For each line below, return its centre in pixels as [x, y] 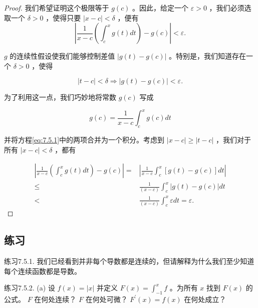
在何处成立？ [205, 299]
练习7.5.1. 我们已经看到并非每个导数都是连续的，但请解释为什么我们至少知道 [129, 261]
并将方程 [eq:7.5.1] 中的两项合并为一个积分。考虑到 [84, 140]
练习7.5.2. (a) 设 [30, 288]
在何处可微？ [106, 299]
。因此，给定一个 [161, 8]
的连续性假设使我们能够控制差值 [62, 56]
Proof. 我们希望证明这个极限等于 [57, 8]
